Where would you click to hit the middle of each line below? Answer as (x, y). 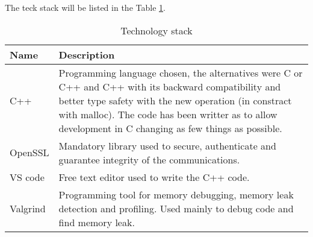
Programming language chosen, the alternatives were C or (181, 72)
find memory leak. (97, 222)
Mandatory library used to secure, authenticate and (167, 145)
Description (87, 54)
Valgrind (28, 208)
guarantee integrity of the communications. (149, 159)
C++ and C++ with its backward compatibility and (170, 86)
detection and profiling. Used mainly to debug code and (176, 208)
